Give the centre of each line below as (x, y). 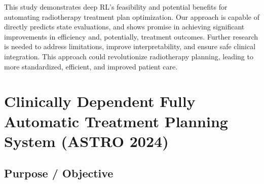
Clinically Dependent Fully (100, 101)
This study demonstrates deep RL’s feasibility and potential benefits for (116, 7)
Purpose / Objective (59, 173)
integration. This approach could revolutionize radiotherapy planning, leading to (129, 56)
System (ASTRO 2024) (86, 141)
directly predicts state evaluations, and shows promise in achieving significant (124, 27)
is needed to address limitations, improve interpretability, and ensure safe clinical (130, 46)
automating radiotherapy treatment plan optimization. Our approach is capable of (132, 16)
